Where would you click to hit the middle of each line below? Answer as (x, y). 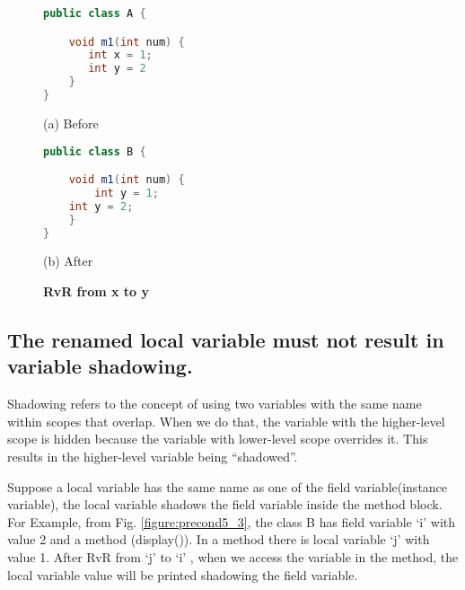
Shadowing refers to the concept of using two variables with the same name (215, 404)
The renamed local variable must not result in (226, 339)
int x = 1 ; (120, 55)
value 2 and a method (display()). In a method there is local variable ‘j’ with (219, 539)
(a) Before (71, 123)
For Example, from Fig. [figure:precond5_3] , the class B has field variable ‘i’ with (232, 521)
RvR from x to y (96, 291)
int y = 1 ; (127, 193)
